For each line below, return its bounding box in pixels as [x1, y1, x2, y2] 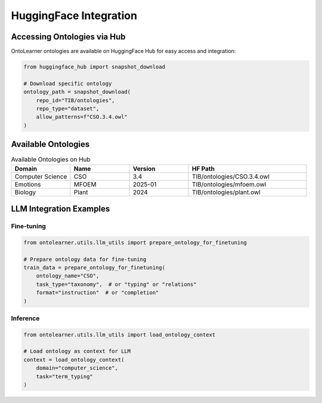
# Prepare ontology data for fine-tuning [23, 256, 147, 263]
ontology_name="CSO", [36, 272, 100, 279]
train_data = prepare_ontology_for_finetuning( [23, 264, 165, 271]
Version [132, 164, 156, 173]
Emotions [14, 180, 41, 188]
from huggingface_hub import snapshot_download [23, 63, 165, 70]
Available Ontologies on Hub [11, 155, 91, 164]
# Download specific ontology [23, 80, 112, 87]
